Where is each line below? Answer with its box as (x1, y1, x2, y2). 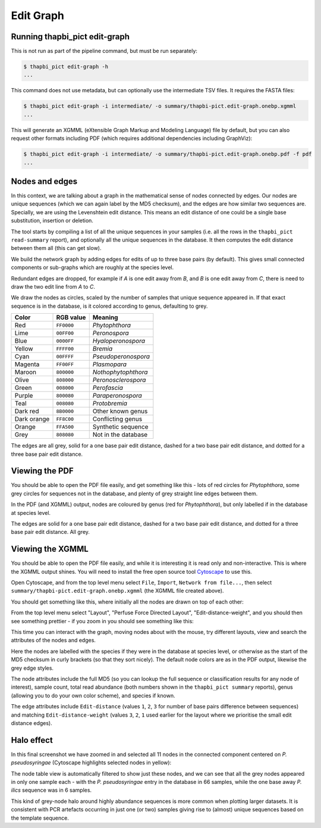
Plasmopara (92, 360, 127, 368)
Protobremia (92, 399, 128, 408)
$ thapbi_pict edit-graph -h (23, 63, 109, 70)
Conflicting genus (92, 415, 143, 423)
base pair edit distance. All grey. (11, 529, 90, 536)
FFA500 (56, 423, 74, 430)
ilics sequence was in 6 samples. (11, 786, 92, 794)
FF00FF (56, 361, 74, 367)
